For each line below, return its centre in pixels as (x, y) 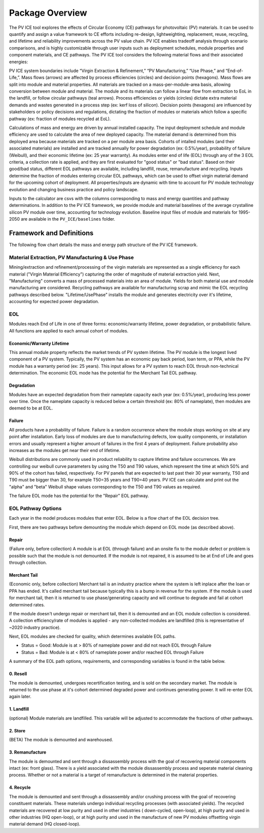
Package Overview (48, 13)
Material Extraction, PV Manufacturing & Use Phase (71, 257)
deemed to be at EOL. (31, 408)
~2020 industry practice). (35, 627)
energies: (19, 62)
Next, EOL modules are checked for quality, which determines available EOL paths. (92, 636)
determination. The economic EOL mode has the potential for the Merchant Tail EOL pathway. (103, 373)
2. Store (17, 731)
